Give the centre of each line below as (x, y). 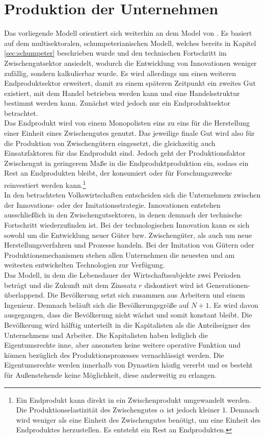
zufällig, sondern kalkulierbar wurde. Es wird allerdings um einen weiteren (120, 73)
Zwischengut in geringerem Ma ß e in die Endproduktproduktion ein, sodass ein (126, 163)
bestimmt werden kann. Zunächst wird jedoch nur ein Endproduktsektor (117, 103)
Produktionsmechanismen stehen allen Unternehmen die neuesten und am (120, 254)
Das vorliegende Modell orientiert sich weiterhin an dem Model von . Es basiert (128, 33)
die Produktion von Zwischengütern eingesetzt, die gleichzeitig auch (110, 143)
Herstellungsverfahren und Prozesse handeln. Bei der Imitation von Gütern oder (129, 245)
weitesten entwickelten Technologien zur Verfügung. (85, 265)
